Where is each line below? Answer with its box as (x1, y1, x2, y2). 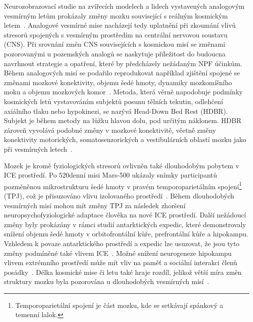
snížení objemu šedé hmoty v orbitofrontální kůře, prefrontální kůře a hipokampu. (4, 229, 249, 239)
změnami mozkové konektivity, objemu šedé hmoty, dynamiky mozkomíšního (4, 77, 232, 87)
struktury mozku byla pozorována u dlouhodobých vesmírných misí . (4, 276, 209, 286)
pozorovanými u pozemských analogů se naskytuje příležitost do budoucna (4, 48, 226, 58)
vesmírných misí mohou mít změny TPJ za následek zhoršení (4, 200, 186, 210)
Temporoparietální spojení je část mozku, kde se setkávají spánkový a (15, 300, 223, 310)
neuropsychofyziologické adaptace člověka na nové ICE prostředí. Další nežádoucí (4, 210, 246, 220)
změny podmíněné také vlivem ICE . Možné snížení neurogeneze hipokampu (4, 248, 232, 258)
